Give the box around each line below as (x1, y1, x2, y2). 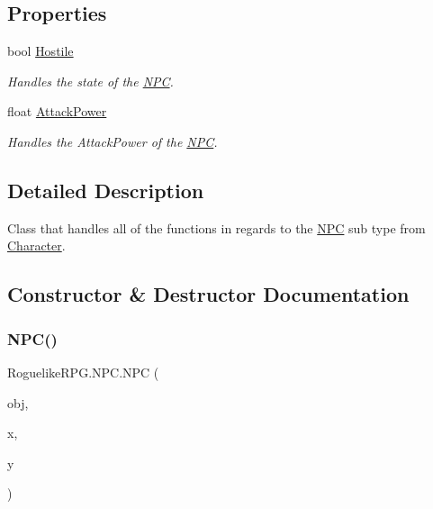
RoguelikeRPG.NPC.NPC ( (7, 362, 159, 381)
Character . (7, 236, 66, 255)
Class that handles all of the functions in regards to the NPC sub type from (7, 218, 426, 237)
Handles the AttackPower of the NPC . (7, 132, 218, 150)
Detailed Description (7, 176, 204, 204)
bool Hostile (7, 41, 74, 60)
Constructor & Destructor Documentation (7, 280, 410, 308)
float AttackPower (7, 102, 107, 121)
